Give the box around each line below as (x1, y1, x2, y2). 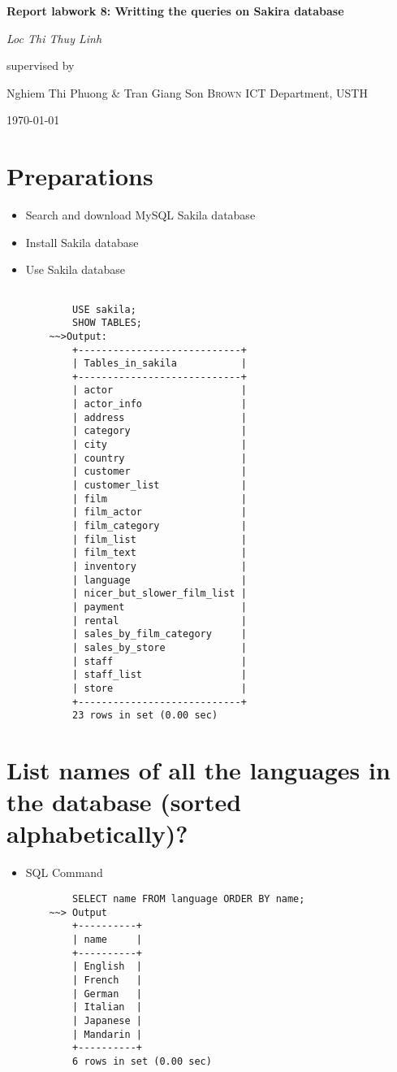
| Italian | (72, 1001, 142, 1013)
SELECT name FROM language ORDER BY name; (72, 892, 305, 905)
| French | (72, 974, 142, 986)
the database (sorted (6, 785, 242, 818)
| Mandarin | (72, 1028, 142, 1040)
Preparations (6, 159, 153, 193)
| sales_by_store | (72, 641, 247, 653)
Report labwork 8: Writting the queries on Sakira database (6, 2, 344, 19)
